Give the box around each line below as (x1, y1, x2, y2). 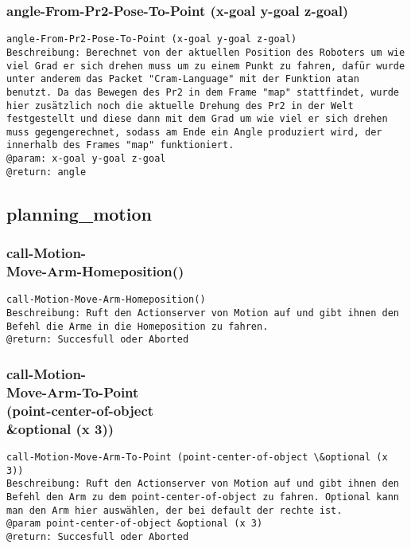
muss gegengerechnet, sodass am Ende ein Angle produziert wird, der (6, 126, 382, 138)
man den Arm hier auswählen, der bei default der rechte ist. (6, 504, 343, 516)
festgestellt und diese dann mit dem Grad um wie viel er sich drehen (6, 113, 388, 125)
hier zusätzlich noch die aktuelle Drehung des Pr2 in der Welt (6, 100, 354, 112)
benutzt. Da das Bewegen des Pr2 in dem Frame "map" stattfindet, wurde (6, 86, 399, 98)
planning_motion (6, 201, 152, 225)
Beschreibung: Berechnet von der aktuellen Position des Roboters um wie (6, 46, 405, 58)
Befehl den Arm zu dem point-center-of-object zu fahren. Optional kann (6, 491, 399, 503)
